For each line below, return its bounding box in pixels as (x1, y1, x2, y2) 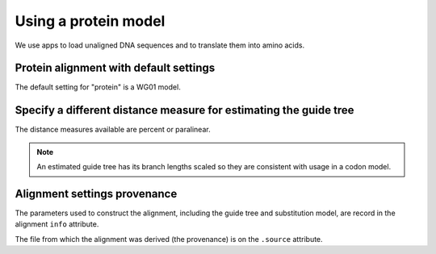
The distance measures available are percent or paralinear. (15, 125, 211, 135)
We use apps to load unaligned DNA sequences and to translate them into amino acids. (15, 40, 305, 50)
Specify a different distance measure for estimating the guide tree (15, 103, 354, 117)
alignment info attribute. (15, 219, 99, 229)
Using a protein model (15, 12, 166, 30)
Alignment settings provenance (15, 186, 178, 201)
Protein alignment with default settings (15, 61, 216, 75)
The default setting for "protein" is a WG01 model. (15, 82, 181, 92)
